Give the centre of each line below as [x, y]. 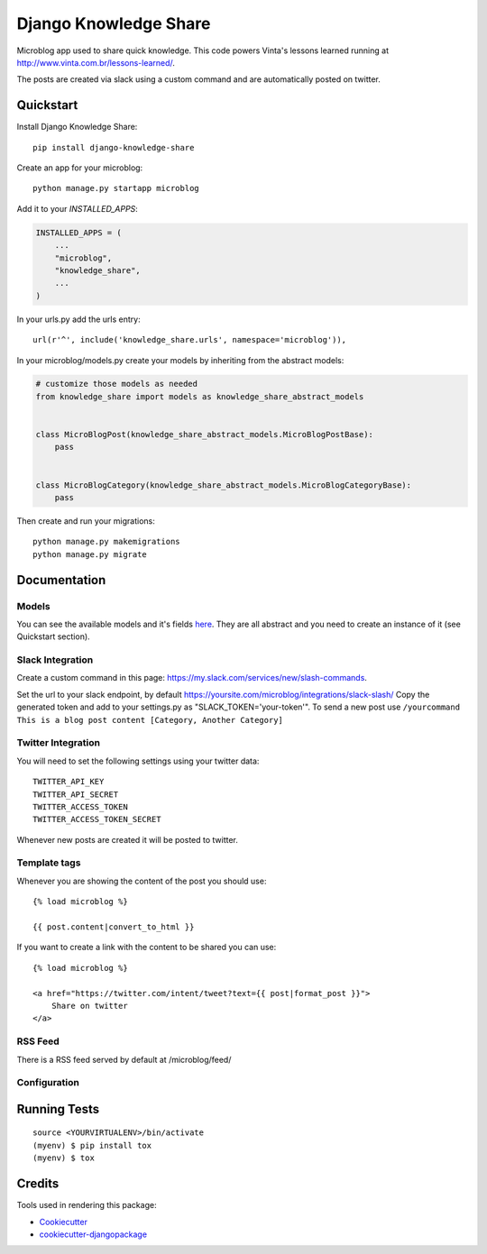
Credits [38, 1184]
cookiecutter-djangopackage [93, 1234]
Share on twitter [89, 1006]
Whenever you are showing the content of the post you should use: [142, 881]
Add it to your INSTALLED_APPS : [78, 208]
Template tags [49, 863]
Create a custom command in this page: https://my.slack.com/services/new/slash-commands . [192, 678]
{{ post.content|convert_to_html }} [114, 927]
